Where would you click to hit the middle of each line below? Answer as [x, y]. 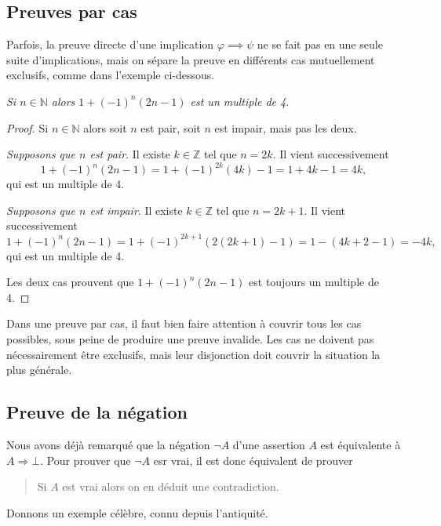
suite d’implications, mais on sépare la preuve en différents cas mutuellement [191, 59]
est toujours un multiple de [314, 282]
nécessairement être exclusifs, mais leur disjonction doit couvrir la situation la [193, 354]
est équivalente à [361, 444]
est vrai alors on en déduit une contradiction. [171, 486]
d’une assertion [269, 444]
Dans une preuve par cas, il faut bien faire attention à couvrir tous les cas [184, 323]
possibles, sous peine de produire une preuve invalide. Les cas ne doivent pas [190, 338]
